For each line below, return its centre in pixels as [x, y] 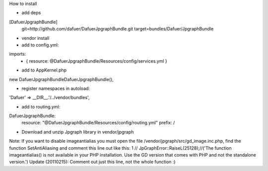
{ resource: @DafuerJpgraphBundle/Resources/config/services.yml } [97, 61]
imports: [18, 54]
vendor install [35, 38]
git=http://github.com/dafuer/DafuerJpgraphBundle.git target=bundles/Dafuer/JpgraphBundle [118, 29]
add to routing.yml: [41, 106]
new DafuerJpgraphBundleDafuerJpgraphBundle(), [61, 79]
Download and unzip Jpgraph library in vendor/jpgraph [78, 132]
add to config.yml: [40, 45]
